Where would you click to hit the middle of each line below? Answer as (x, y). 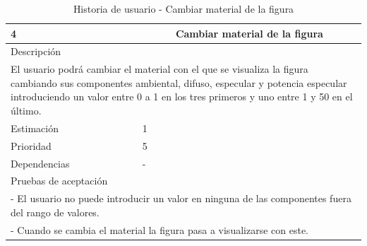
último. (26, 111)
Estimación (35, 128)
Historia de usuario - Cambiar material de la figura (183, 8)
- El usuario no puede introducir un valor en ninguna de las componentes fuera (181, 198)
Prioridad (31, 145)
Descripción (36, 51)
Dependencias (40, 163)
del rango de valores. (55, 212)
